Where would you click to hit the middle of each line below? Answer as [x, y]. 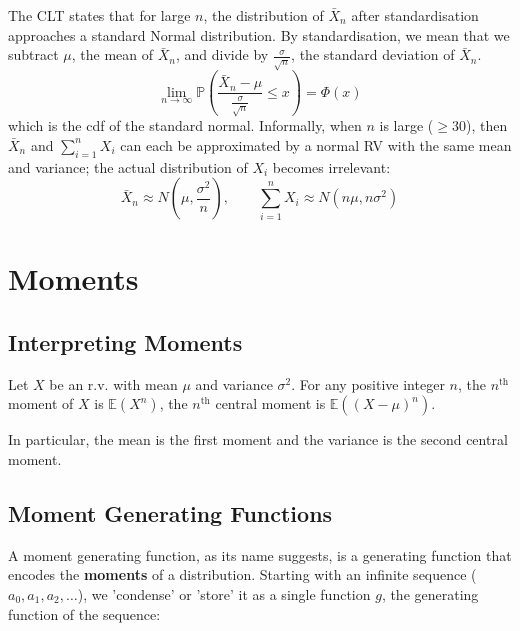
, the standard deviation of [373, 54]
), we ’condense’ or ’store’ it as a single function [224, 594]
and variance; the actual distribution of [128, 166]
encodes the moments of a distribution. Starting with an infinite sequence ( [242, 574]
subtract [33, 54]
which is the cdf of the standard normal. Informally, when [185, 125]
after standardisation [415, 15]
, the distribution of [263, 15]
